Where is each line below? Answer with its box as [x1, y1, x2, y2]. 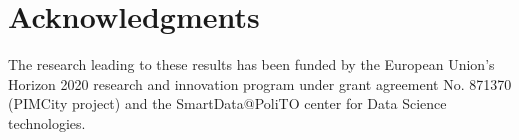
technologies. [8, 112, 86, 133]
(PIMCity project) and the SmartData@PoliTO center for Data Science [8, 93, 447, 114]
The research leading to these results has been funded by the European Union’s [8, 54, 495, 75]
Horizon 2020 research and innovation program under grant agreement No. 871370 [8, 73, 512, 94]
